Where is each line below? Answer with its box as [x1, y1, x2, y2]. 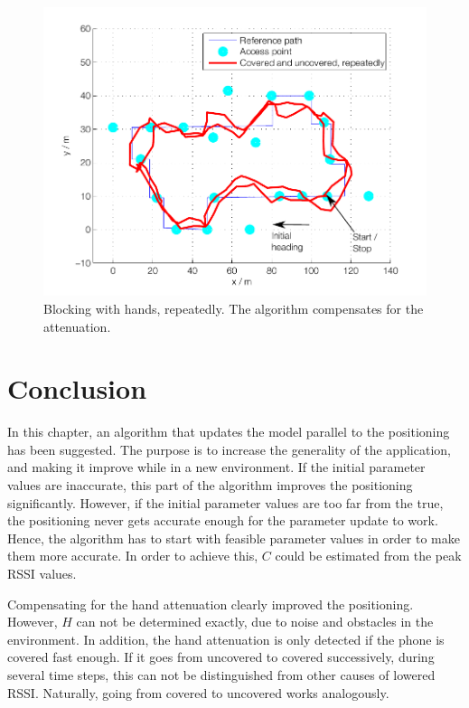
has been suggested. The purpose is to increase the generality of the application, [7, 439, 451, 458]
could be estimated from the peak [275, 546, 462, 565]
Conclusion [7, 370, 147, 407]
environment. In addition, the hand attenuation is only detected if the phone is [7, 629, 445, 648]
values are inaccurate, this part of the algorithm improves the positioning [7, 476, 413, 495]
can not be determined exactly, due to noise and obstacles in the [76, 612, 434, 631]
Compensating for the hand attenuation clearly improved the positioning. [7, 594, 414, 613]
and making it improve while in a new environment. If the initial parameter [7, 458, 426, 477]
